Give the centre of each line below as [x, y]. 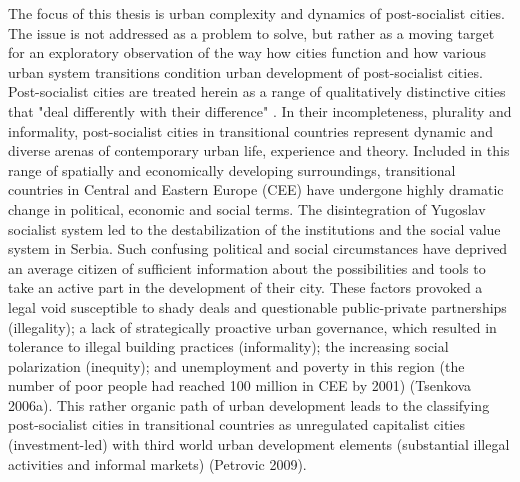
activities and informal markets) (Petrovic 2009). [157, 463]
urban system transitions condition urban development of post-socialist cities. [245, 71]
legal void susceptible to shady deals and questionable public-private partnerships [257, 306]
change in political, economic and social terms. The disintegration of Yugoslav [247, 208]
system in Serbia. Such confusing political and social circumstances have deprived [258, 248]
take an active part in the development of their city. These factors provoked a [245, 287]
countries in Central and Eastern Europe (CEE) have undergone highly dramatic [256, 189]
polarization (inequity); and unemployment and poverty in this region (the [236, 365]
